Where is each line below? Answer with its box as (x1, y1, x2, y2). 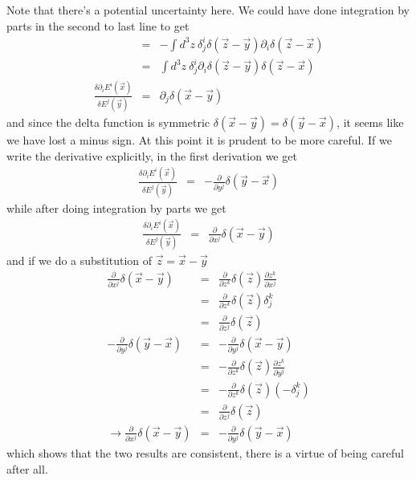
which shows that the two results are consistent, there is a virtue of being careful (6, 445, 404, 462)
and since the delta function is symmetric (6, 113, 210, 130)
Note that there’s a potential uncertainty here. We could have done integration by (6, 2, 410, 18)
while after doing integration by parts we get (6, 199, 226, 216)
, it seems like (336, 113, 404, 130)
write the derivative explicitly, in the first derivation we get (6, 147, 297, 164)
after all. (6, 460, 48, 477)
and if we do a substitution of (6, 252, 153, 268)
